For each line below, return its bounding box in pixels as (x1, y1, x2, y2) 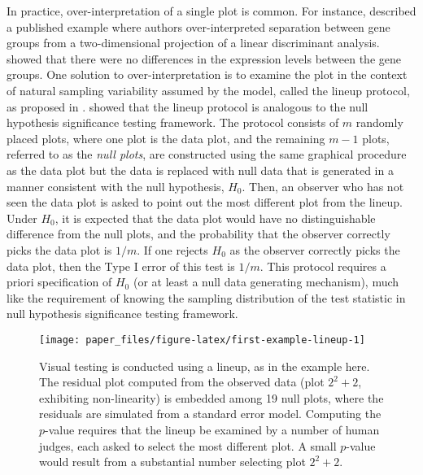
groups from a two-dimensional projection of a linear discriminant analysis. (7, 34, 380, 51)
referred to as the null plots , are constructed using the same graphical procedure (7, 146, 407, 163)
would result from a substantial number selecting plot (39, 453, 306, 470)
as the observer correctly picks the (229, 241, 400, 258)
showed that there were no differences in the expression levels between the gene (7, 50, 402, 67)
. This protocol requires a (259, 257, 386, 274)
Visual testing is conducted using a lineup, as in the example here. (39, 357, 370, 374)
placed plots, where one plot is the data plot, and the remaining (7, 129, 325, 146)
